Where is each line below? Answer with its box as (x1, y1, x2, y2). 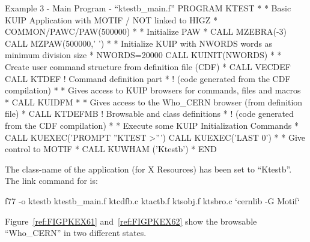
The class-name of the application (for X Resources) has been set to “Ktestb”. (5, 162, 292, 175)
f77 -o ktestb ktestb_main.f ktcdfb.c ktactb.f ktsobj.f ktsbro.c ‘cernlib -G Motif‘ (5, 194, 300, 207)
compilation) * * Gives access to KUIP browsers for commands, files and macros (5, 84, 301, 96)
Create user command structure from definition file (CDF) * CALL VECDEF (5, 60, 291, 72)
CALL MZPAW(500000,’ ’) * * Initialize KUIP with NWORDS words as (5, 37, 273, 49)
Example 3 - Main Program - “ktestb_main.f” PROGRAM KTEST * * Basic (5, 2, 291, 14)
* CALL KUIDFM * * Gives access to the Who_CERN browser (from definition (5, 95, 303, 108)
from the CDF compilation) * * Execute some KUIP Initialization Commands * (5, 119, 299, 131)
